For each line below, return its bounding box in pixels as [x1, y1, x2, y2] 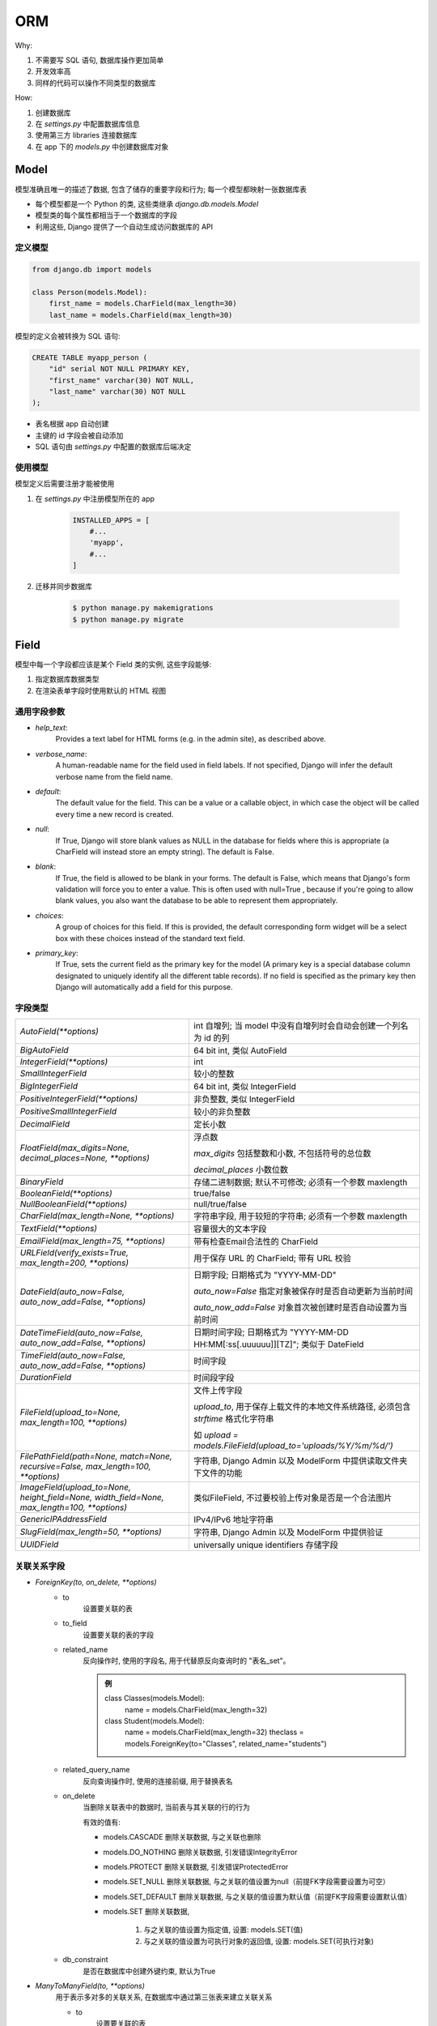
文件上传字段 [193, 1385, 243, 1396]
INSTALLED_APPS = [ [72, 515, 150, 524]
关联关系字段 [15, 1560, 66, 1571]
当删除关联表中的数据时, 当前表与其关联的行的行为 [83, 1802, 250, 1812]
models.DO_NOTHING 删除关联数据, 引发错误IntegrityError [103, 1847, 298, 1857]
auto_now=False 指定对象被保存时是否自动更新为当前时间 [193, 1285, 413, 1297]
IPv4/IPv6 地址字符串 [193, 1514, 274, 1525]
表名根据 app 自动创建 [35, 419, 109, 429]
